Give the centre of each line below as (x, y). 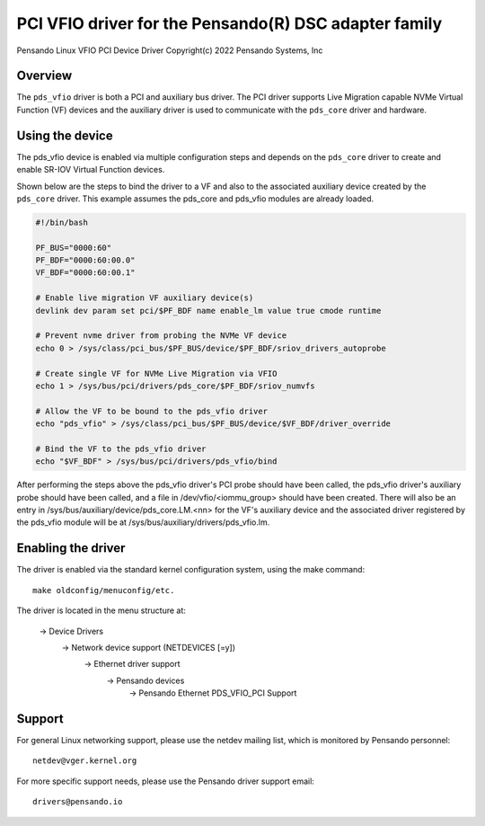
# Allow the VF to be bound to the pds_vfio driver (152, 411)
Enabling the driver (71, 548)
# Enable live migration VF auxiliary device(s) (145, 298)
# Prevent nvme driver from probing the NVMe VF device (161, 336)
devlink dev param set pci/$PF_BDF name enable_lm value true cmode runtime (208, 311)
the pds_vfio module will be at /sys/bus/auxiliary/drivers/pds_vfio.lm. (143, 522)
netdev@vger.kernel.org (85, 761)
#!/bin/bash (62, 222)
